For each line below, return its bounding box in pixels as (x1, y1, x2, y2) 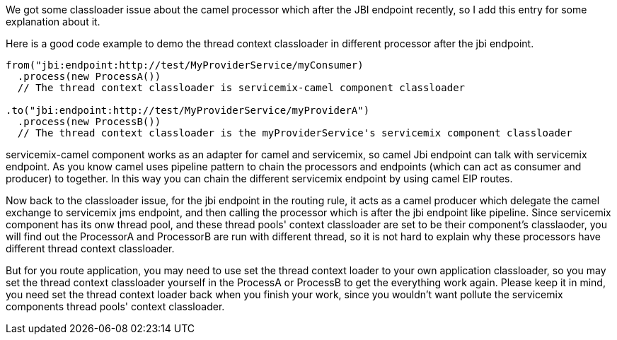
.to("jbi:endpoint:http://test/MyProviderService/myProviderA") (6, 105, 370, 116)
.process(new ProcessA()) (17, 71, 161, 82)
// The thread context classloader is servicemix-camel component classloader (17, 82, 466, 93)
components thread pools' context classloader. (6, 300, 225, 312)
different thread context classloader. (6, 242, 175, 254)
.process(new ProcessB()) (17, 116, 161, 127)
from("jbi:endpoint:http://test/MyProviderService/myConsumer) (6, 59, 364, 71)
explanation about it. (6, 16, 100, 28)
